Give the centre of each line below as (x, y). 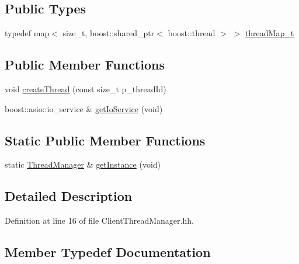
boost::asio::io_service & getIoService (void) (84, 108)
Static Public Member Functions (105, 140)
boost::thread (192, 33)
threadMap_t (270, 33)
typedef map (27, 33)
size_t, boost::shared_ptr (109, 33)
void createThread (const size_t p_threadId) (86, 89)
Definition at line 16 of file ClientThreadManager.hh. (99, 220)
